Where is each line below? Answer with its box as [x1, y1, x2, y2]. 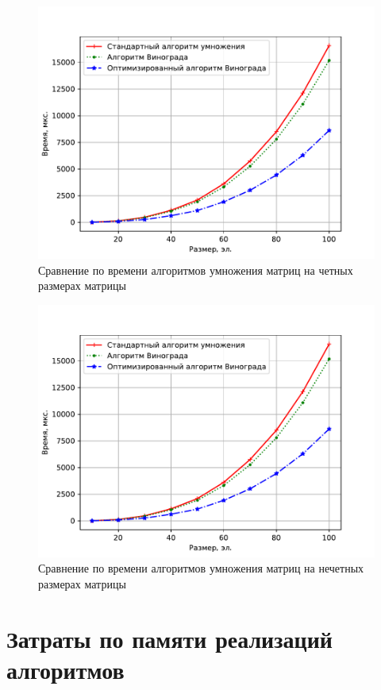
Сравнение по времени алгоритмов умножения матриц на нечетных [38, 560, 364, 576]
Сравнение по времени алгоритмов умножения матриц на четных [38, 261, 353, 278]
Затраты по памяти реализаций [6, 622, 333, 654]
